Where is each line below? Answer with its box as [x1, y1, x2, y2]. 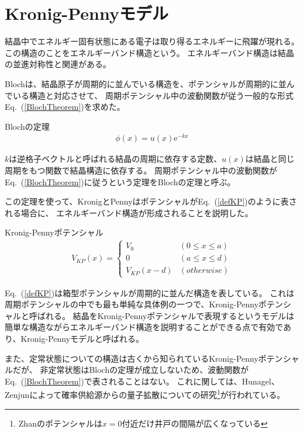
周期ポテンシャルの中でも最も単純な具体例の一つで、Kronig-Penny [5, 298, 259, 310]
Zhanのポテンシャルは [18, 417, 102, 429]
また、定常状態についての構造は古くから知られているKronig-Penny [5, 352, 258, 364]
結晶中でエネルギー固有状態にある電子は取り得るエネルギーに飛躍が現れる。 [5, 35, 299, 47]
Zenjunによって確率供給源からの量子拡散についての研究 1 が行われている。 [5, 387, 285, 400]
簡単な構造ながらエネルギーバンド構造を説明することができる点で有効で [5, 321, 284, 333]
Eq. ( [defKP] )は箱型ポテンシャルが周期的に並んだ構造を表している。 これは [5, 286, 295, 299]
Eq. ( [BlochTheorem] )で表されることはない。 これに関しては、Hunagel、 [5, 375, 279, 387]
